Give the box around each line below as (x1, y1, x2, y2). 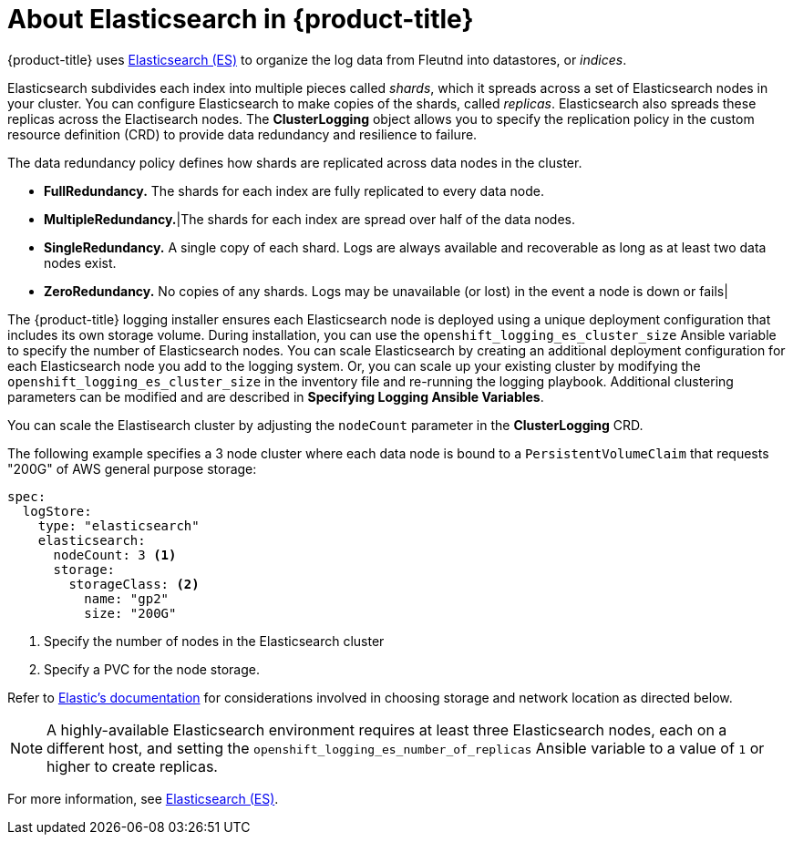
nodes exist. (44, 254, 117, 271)
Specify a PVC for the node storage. (44, 661, 260, 677)
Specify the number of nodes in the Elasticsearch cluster (44, 632, 385, 649)
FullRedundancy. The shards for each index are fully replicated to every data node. (44, 182, 544, 199)
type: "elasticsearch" (37, 518, 200, 533)
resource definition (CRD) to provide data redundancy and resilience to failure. (7, 126, 478, 142)
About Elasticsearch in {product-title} (7, 4, 474, 35)
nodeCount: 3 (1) (53, 547, 177, 562)
